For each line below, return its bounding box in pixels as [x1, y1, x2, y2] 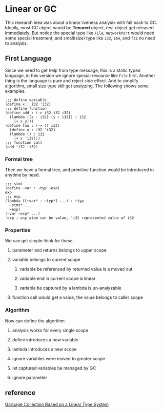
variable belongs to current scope [12, 257, 81, 263]
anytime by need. [5, 172, 40, 178]
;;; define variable [5, 98, 47, 102]
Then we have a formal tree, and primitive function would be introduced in [5, 167, 154, 173]
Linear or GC [5, 3, 57, 15]
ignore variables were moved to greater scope [12, 355, 105, 361]
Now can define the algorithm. [5, 318, 66, 324]
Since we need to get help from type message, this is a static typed [5, 67, 141, 73]
